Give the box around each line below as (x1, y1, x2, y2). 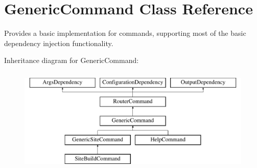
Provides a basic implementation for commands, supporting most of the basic (4, 28, 246, 38)
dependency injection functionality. (4, 37, 113, 48)
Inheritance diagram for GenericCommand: (4, 55, 139, 66)
